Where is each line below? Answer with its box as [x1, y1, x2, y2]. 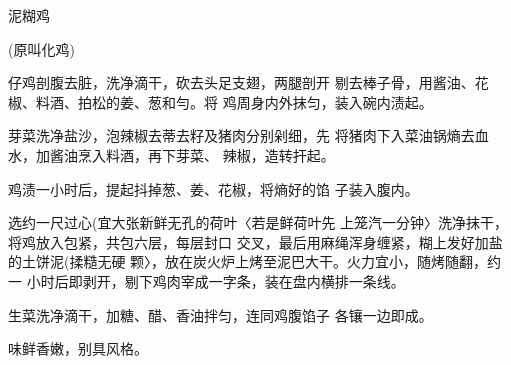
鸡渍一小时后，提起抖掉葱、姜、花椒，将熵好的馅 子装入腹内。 [8, 178, 419, 199]
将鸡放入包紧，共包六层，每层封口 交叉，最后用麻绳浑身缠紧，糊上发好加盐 [8, 231, 503, 252]
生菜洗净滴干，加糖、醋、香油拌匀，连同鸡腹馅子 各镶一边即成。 [8, 304, 433, 325]
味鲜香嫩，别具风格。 [8, 338, 148, 359]
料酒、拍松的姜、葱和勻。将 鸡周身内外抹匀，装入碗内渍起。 [35, 91, 433, 112]
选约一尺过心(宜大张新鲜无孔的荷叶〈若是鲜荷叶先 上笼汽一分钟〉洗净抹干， [8, 212, 509, 233]
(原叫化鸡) [8, 38, 75, 59]
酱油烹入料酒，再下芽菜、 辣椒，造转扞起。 [49, 144, 335, 165]
